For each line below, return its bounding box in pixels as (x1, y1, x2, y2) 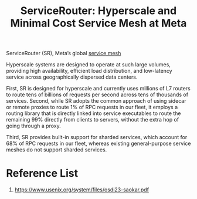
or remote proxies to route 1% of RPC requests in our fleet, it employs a (6, 104, 178, 111)
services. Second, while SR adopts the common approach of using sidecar (6, 97, 186, 104)
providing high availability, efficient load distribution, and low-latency (6, 68, 172, 75)
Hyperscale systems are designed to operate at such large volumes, (6, 61, 171, 68)
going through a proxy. (6, 122, 61, 130)
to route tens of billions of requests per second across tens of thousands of (6, 91, 189, 98)
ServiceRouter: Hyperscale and (20, 4, 177, 18)
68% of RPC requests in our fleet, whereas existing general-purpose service (6, 140, 191, 147)
